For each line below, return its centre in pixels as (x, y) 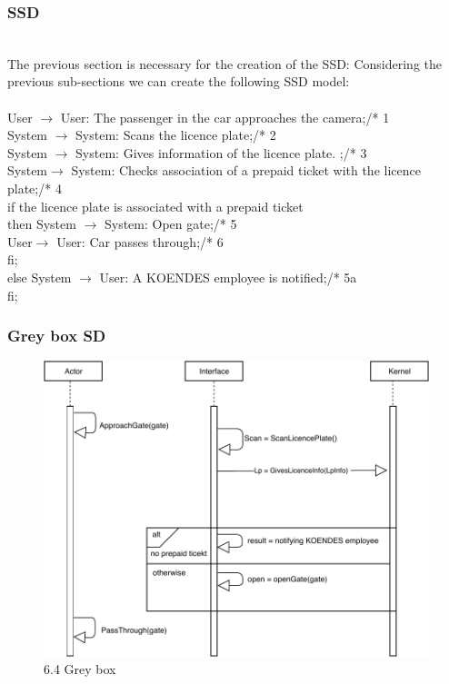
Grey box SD (57, 336)
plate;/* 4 (35, 188)
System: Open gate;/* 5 (170, 224)
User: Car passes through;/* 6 (140, 241)
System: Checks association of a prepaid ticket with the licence (246, 170)
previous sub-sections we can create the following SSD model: (179, 81)
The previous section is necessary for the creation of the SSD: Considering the (225, 63)
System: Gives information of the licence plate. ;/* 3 (221, 152)
